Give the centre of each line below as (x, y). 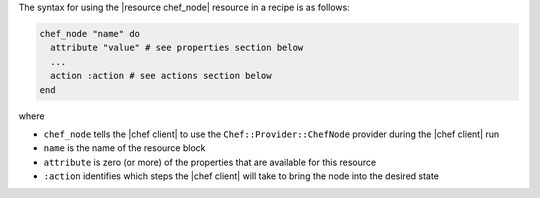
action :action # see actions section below (161, 76)
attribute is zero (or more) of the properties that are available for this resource (210, 162)
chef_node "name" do (89, 33)
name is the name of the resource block (124, 148)
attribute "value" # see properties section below (177, 48)
